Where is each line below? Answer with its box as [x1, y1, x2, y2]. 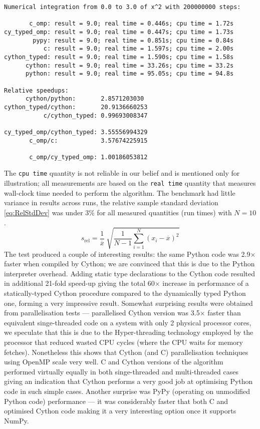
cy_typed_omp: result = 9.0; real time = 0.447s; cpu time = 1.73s [4, 28, 234, 36]
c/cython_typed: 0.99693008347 [43, 112, 148, 119]
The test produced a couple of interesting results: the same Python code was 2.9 [4, 248, 250, 259]
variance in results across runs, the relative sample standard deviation [4, 197, 218, 208]
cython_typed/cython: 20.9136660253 [4, 103, 148, 111]
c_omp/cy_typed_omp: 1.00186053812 [29, 153, 148, 161]
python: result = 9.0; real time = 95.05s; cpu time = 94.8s [25, 70, 234, 78]
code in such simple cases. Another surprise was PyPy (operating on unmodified [4, 386, 250, 396]
